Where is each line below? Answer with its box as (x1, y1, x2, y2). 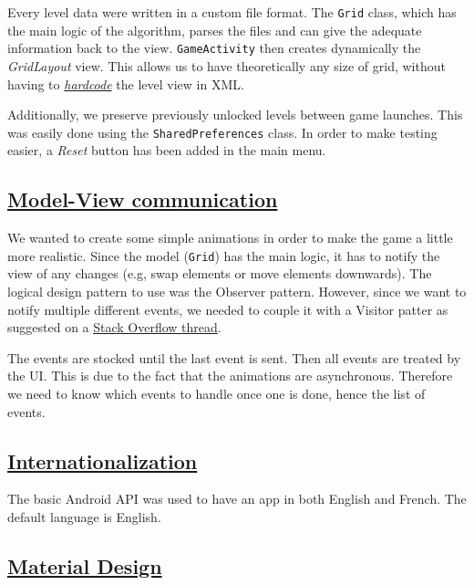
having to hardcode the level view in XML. (7, 74, 244, 93)
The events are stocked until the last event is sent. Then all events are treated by (7, 348, 461, 367)
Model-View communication (7, 185, 278, 214)
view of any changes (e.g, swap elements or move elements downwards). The (7, 264, 432, 283)
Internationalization (7, 446, 198, 475)
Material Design (7, 551, 162, 580)
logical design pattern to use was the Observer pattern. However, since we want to (7, 281, 467, 300)
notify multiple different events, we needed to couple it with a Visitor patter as (7, 299, 448, 319)
